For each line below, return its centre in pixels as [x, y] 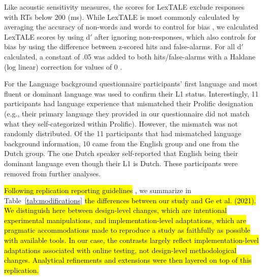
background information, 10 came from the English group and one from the [122, 143]
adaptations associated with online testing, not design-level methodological [120, 250]
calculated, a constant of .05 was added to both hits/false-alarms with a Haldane [130, 56]
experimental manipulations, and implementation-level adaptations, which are [125, 220]
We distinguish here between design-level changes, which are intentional [116, 210]
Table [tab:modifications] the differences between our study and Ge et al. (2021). [130, 200]
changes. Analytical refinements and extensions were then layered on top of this [128, 260]
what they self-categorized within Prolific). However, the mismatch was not [121, 123]
